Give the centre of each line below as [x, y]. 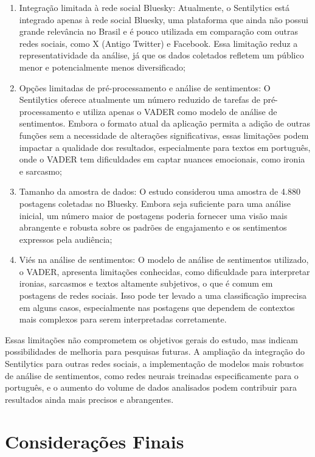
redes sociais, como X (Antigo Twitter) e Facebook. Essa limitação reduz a [158, 43]
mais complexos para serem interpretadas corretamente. [123, 319]
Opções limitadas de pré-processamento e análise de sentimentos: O [145, 87]
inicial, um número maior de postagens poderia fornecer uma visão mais [153, 215]
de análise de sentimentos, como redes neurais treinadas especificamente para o [152, 375]
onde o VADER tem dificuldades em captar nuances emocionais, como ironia [162, 159]
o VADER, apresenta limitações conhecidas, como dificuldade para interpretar [164, 271]
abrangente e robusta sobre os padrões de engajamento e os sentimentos [153, 227]
